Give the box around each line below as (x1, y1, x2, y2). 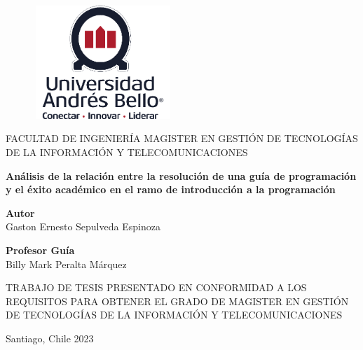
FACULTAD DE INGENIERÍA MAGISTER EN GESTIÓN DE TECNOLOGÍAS (6, 131, 358, 146)
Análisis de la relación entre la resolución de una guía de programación (6, 168, 357, 183)
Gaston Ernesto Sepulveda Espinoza (6, 219, 160, 234)
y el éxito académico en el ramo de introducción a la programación (6, 182, 336, 197)
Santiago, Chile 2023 (6, 330, 94, 345)
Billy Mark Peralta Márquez (6, 256, 127, 271)
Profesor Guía (6, 243, 75, 258)
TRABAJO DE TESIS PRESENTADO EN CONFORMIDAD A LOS (6, 280, 307, 295)
